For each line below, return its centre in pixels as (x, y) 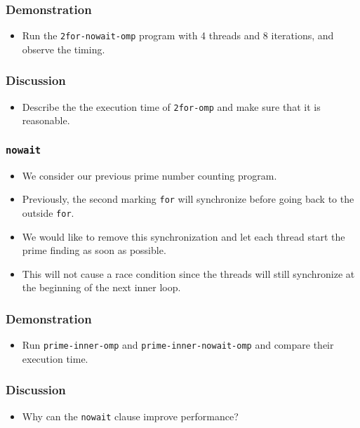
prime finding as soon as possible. (94, 250)
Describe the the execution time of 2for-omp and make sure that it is (171, 106)
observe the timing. (64, 49)
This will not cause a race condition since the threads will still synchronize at (188, 273)
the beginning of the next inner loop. (101, 287)
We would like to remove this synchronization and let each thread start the (184, 236)
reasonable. (46, 120)
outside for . (48, 212)
